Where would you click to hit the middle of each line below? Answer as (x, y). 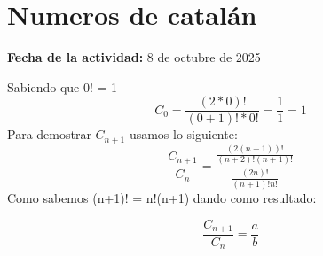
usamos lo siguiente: (183, 134)
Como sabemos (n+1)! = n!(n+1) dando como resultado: (162, 197)
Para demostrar (49, 134)
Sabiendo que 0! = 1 (63, 86)
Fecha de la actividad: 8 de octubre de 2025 (134, 57)
